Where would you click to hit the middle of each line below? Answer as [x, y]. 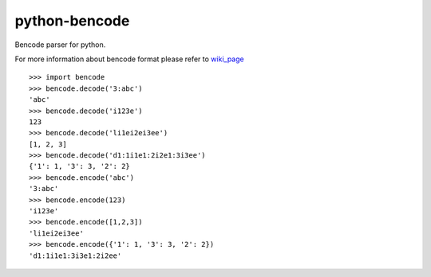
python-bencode [72, 21]
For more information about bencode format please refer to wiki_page [129, 59]
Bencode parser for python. [60, 45]
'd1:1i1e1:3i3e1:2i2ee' [75, 256]
